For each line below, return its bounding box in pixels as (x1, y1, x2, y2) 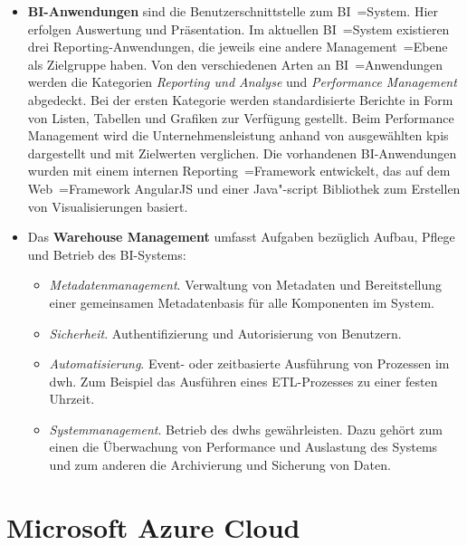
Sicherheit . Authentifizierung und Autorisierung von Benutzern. (49, 323, 402, 342)
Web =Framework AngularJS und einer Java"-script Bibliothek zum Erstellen (27, 178, 461, 197)
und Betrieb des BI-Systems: (27, 244, 186, 263)
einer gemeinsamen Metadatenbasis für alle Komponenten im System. (49, 292, 435, 311)
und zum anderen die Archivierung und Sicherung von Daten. (49, 455, 391, 474)
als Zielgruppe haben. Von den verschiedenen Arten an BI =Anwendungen (27, 54, 443, 73)
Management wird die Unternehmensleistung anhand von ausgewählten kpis (27, 126, 449, 145)
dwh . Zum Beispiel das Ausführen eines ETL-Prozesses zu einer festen (49, 371, 438, 390)
